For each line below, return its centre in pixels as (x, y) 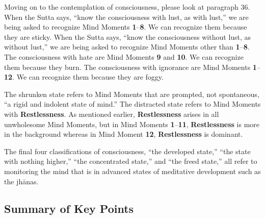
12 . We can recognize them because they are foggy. (84, 77)
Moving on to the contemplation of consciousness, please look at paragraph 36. (127, 7)
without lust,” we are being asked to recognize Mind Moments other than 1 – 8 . (127, 47)
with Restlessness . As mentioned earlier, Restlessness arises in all (112, 114)
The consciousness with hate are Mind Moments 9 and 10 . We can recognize (124, 56)
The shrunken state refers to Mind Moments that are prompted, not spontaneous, (132, 94)
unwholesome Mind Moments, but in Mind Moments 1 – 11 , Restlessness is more (132, 124)
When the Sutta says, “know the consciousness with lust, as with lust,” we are (126, 17)
